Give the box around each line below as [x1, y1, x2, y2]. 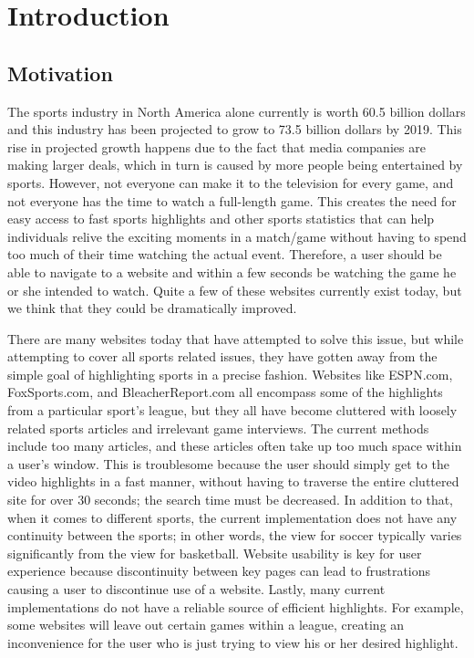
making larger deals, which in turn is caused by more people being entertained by [7, 155, 463, 174]
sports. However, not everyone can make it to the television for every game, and [7, 172, 454, 192]
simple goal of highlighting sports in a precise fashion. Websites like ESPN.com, [7, 364, 453, 383]
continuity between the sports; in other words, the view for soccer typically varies [7, 526, 462, 545]
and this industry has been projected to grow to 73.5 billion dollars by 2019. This [7, 120, 462, 139]
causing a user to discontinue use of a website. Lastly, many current [7, 580, 386, 599]
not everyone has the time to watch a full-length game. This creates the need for [7, 191, 457, 210]
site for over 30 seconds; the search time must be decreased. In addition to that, [7, 490, 454, 509]
